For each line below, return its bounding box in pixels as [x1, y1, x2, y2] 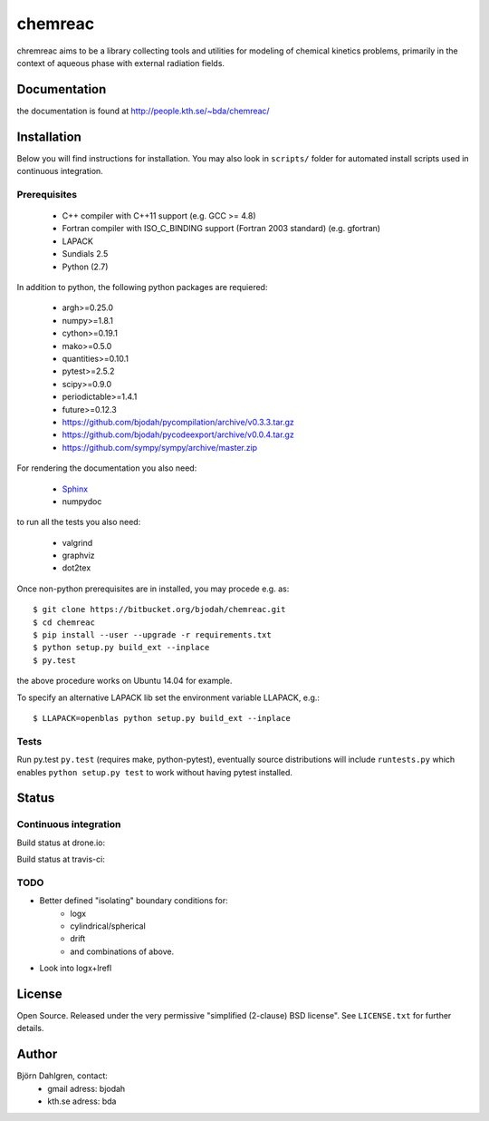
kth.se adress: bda [47, 1096, 117, 1106]
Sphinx [62, 483, 89, 494]
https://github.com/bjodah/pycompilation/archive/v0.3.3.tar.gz [62, 416, 294, 427]
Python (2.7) [62, 261, 109, 272]
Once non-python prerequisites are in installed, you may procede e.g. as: [16, 583, 290, 594]
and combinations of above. [70, 946, 175, 957]
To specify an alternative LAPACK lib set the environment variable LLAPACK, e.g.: [16, 692, 321, 703]
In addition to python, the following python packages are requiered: [16, 282, 268, 293]
